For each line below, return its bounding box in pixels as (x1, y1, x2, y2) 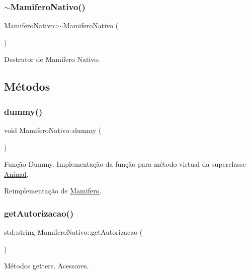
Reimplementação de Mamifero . (4, 185, 102, 196)
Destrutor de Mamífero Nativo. (4, 54, 100, 64)
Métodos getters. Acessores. (4, 260, 89, 271)
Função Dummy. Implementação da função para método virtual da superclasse (4, 159, 246, 169)
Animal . (4, 168, 29, 179)
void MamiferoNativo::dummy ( (4, 125, 102, 135)
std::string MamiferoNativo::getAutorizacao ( (4, 227, 143, 237)
